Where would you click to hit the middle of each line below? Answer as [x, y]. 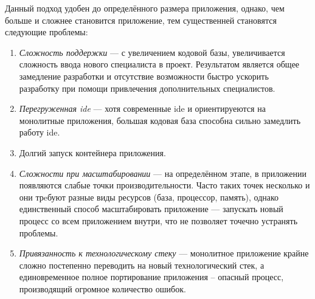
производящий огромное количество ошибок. [102, 288]
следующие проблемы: [47, 32]
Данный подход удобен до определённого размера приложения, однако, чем [145, 8]
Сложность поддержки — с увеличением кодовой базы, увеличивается [152, 52]
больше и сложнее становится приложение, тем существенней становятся [141, 20]
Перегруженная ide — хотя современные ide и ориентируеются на [142, 108]
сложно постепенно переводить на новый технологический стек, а [142, 265]
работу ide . [40, 132]
